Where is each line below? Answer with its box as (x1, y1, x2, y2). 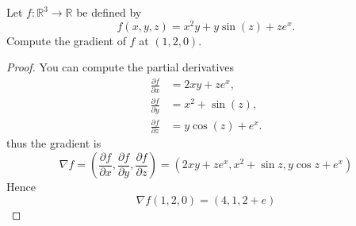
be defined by (76, 4, 142, 20)
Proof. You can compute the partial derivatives (6, 59, 235, 75)
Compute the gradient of (6, 32, 126, 48)
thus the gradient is (6, 135, 101, 151)
